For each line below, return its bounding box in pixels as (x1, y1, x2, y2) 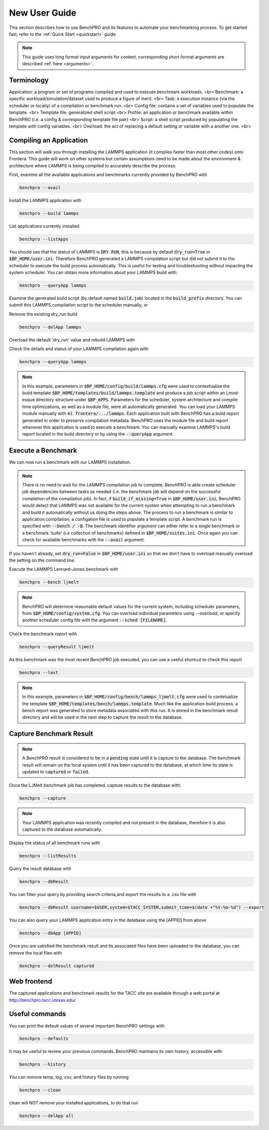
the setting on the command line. (9, 557, 76, 563)
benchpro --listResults (19, 853, 77, 859)
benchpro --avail (19, 185, 61, 191)
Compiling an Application (9, 136, 88, 144)
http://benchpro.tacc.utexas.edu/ (9, 997, 76, 1003)
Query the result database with (9, 866, 72, 872)
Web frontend (9, 977, 52, 986)
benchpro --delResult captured (19, 963, 95, 969)
